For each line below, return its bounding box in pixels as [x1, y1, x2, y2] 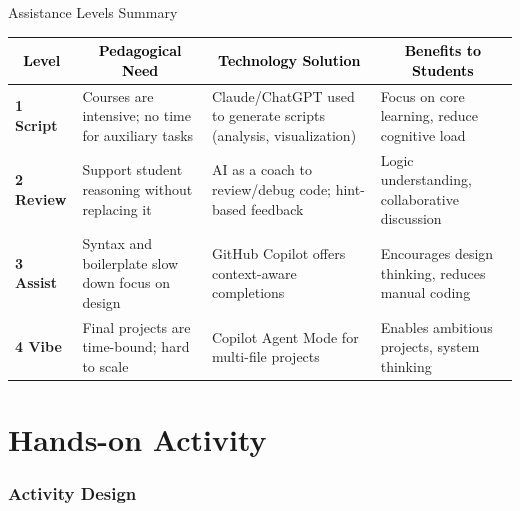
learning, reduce [380, 105, 479, 126]
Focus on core [380, 85, 465, 106]
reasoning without [82, 178, 193, 199]
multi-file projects [211, 346, 320, 367]
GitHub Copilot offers [211, 242, 346, 263]
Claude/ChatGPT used [211, 85, 355, 106]
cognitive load [380, 124, 466, 145]
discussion [380, 208, 442, 229]
